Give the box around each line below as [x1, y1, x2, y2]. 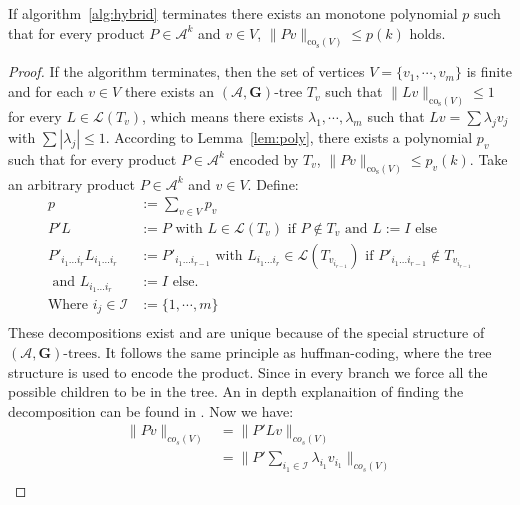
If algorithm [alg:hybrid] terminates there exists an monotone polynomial [8, 3, 458, 23]
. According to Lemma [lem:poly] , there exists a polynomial [105, 126, 473, 147]
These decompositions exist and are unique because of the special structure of [8, 322, 485, 343]
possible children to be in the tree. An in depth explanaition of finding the [8, 381, 464, 402]
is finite [466, 61, 512, 82]
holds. [409, 22, 446, 43]
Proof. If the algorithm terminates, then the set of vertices [8, 61, 365, 82]
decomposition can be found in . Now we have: [8, 400, 294, 421]
